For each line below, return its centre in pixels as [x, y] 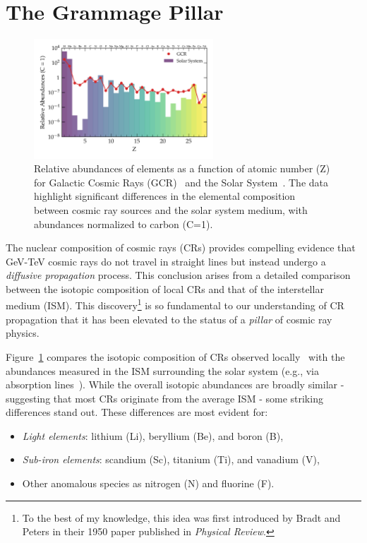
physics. [23, 333]
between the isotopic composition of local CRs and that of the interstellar [165, 288]
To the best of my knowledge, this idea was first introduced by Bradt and [181, 517]
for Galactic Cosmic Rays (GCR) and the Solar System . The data [181, 182]
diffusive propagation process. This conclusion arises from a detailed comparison [178, 275]
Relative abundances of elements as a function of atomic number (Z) [182, 168]
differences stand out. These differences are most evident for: [137, 412]
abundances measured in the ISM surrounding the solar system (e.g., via [162, 370]
